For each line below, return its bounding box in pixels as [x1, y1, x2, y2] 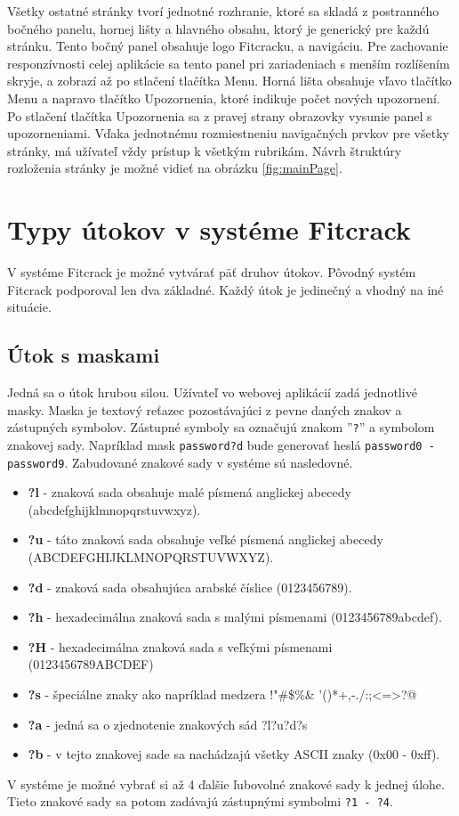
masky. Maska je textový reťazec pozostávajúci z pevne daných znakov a [7, 400, 402, 419]
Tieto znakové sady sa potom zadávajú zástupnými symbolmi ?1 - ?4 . [7, 792, 393, 811]
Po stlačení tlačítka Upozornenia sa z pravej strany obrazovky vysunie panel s [7, 106, 432, 125]
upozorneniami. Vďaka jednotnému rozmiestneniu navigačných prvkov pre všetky [7, 124, 449, 143]
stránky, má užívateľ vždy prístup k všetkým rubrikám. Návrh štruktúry [7, 141, 402, 159]
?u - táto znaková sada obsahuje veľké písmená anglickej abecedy [28, 530, 383, 549]
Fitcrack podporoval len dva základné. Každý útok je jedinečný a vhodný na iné [7, 280, 444, 298]
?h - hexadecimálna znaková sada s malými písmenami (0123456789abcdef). [28, 608, 442, 626]
